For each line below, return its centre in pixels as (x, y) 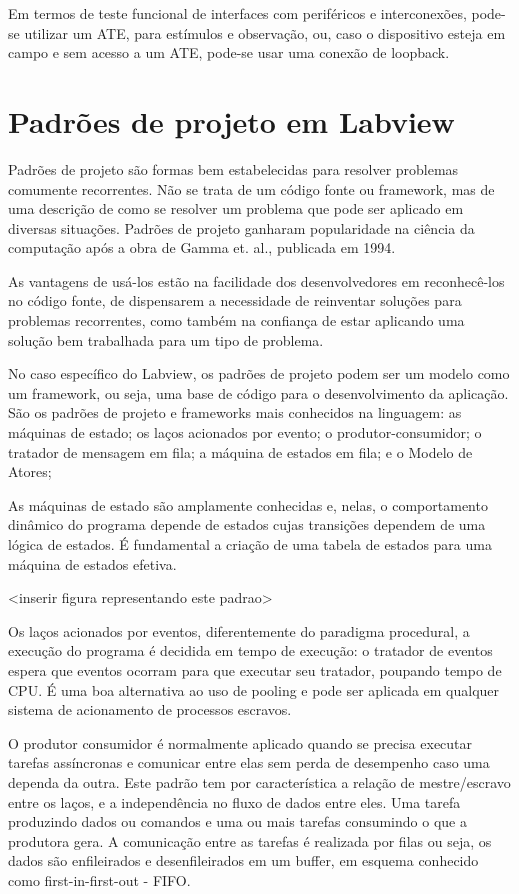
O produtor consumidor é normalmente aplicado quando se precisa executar (240, 742)
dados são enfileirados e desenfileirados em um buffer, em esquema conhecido (243, 860)
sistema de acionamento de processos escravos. (150, 709)
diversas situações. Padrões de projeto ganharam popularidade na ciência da (241, 227)
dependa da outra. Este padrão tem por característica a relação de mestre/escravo (259, 781)
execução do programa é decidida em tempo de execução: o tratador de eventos (250, 650)
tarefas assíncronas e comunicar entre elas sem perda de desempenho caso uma (249, 762)
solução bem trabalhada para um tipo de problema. (166, 339)
